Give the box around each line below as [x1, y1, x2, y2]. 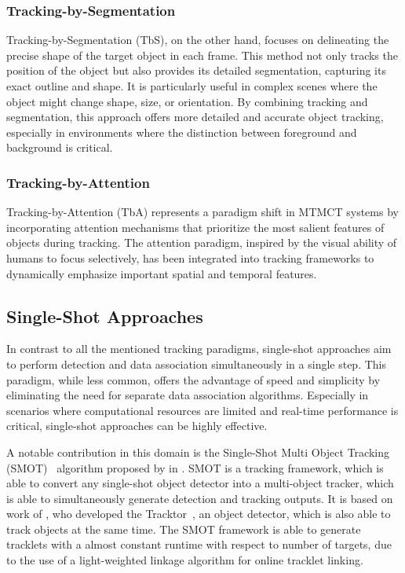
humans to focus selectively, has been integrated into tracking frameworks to [6, 249, 374, 266]
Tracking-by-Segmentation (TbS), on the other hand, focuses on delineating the [6, 31, 389, 48]
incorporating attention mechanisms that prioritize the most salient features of [6, 219, 385, 235]
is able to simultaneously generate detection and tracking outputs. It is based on [6, 490, 393, 506]
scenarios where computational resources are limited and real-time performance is [6, 402, 399, 418]
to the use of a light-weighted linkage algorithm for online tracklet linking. [6, 552, 363, 568]
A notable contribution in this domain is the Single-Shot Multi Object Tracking [6, 443, 389, 460]
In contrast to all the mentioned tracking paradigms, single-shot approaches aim [6, 340, 392, 357]
